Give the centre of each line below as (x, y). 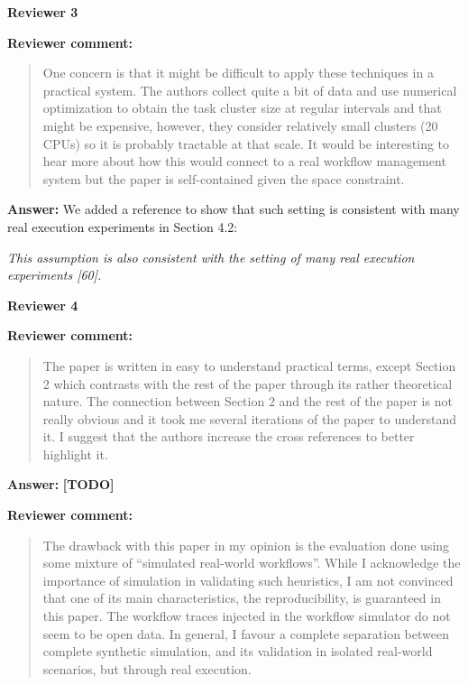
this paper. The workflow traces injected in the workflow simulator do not (247, 616)
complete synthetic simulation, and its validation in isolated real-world (238, 651)
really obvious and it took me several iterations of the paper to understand (250, 418)
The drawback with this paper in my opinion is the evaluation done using (246, 545)
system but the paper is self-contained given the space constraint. (224, 178)
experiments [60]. (55, 275)
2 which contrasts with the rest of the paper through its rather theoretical (248, 383)
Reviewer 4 (43, 305)
